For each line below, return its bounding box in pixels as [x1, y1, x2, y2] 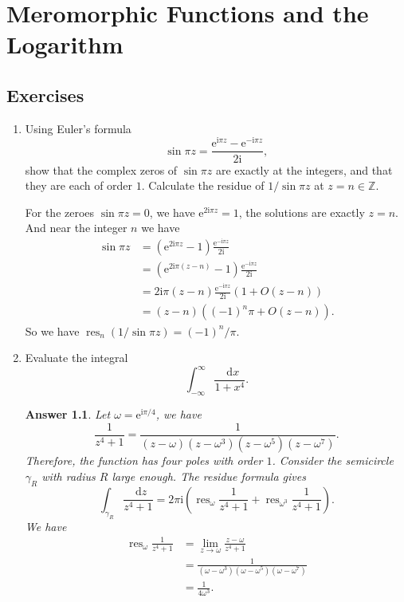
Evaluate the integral [25, 349, 128, 366]
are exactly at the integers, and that [215, 161, 393, 178]
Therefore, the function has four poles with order [25, 452, 263, 469]
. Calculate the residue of [141, 177, 265, 194]
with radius [41, 468, 96, 485]
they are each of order [25, 177, 133, 194]
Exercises [6, 82, 84, 107]
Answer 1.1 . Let [25, 405, 111, 422]
